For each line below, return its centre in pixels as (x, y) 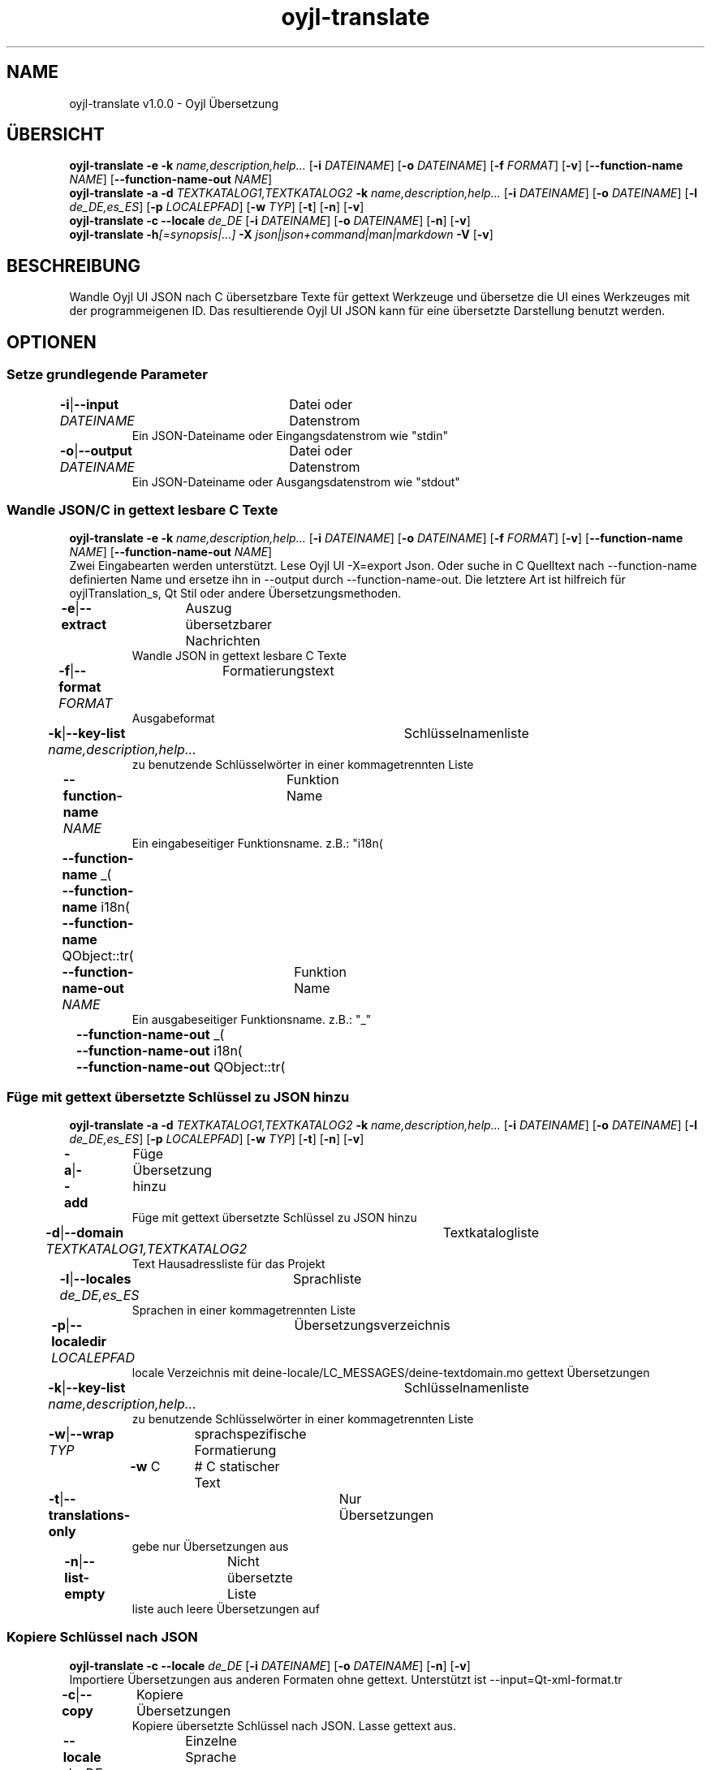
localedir (79, 1341)
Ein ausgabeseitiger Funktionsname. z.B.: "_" (252, 1020)
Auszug (209, 609)
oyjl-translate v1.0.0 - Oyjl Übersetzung (174, 103)
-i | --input (89, 404)
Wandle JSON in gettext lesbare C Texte (239, 656)
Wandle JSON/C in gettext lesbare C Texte (142, 509)
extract (84, 625)
